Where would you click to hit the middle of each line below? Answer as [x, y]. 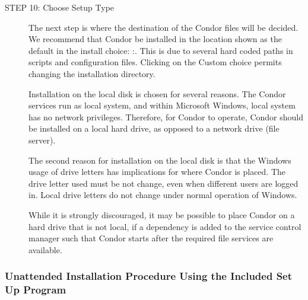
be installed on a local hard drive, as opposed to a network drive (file [154, 128]
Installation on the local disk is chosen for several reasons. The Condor [157, 93]
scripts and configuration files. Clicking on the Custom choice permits [155, 62]
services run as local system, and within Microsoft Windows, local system [162, 105]
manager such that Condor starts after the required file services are [151, 238]
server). [42, 140]
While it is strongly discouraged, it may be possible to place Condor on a [162, 214]
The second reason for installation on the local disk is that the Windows [160, 160]
